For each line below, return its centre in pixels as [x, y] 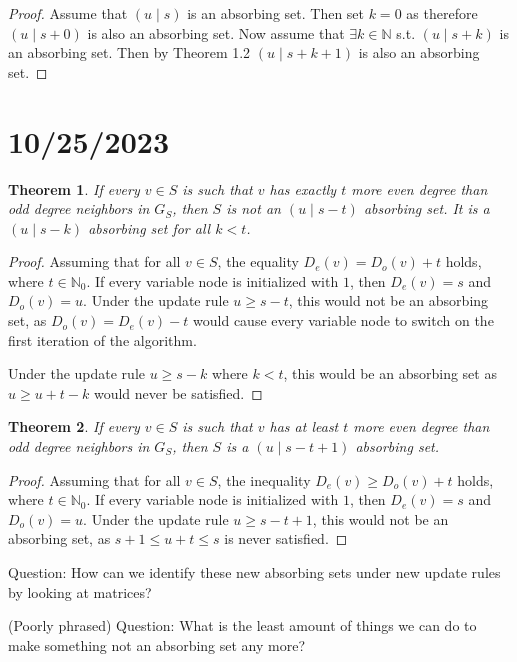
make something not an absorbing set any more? [157, 644]
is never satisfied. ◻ [286, 538]
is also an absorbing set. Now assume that [216, 32]
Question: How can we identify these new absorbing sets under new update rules [254, 572]
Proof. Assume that [68, 13]
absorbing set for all [149, 227]
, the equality [258, 261]
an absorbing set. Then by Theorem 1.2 [129, 52]
